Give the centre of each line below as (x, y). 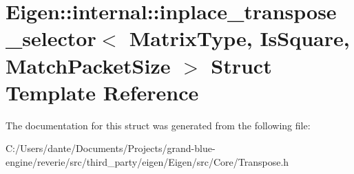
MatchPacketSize (88, 65)
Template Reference (102, 92)
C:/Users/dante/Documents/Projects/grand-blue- (111, 148)
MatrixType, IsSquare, (239, 38)
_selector (51, 38)
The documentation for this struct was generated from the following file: (158, 125)
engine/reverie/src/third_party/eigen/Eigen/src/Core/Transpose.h (147, 161)
